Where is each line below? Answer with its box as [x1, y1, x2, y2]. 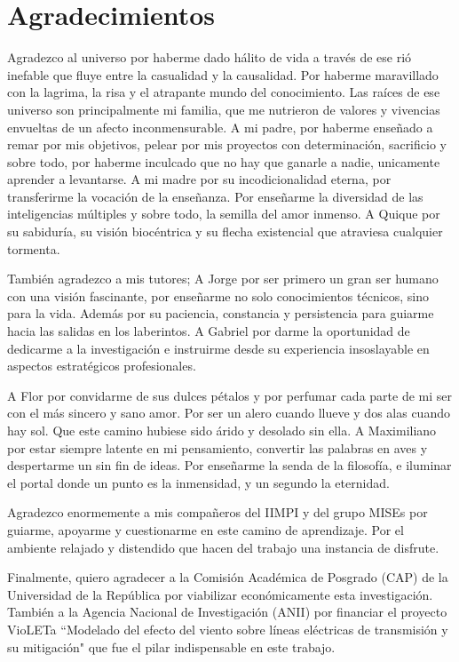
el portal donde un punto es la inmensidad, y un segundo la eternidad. [7, 473, 390, 491]
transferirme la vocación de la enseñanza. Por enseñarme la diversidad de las [7, 187, 423, 205]
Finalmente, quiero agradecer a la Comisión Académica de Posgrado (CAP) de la [7, 568, 448, 586]
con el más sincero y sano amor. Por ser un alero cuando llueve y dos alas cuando [7, 403, 450, 422]
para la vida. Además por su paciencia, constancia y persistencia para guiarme [7, 304, 434, 323]
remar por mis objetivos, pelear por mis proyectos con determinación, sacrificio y [7, 135, 447, 154]
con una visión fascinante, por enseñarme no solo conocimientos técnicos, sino [7, 286, 430, 305]
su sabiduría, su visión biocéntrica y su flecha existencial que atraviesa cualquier [7, 222, 443, 241]
